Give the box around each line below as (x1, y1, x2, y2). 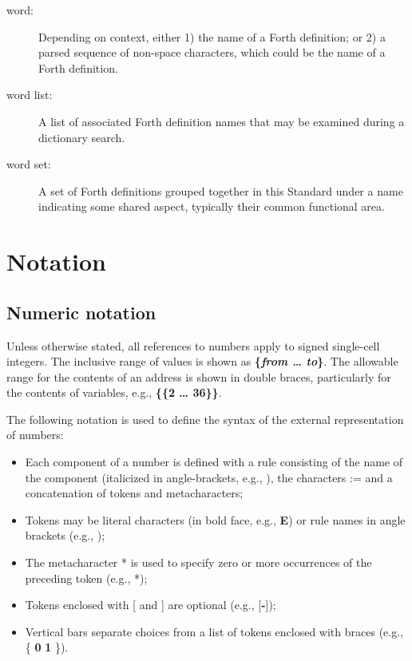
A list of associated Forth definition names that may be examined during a (38, 113, 405, 129)
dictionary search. (38, 129, 125, 145)
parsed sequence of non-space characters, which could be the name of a (38, 44, 386, 61)
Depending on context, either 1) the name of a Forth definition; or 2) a (38, 28, 386, 45)
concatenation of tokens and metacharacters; (25, 485, 244, 501)
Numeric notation (6, 299, 156, 324)
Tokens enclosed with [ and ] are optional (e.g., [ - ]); (25, 596, 276, 613)
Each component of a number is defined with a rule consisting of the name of (25, 453, 403, 470)
